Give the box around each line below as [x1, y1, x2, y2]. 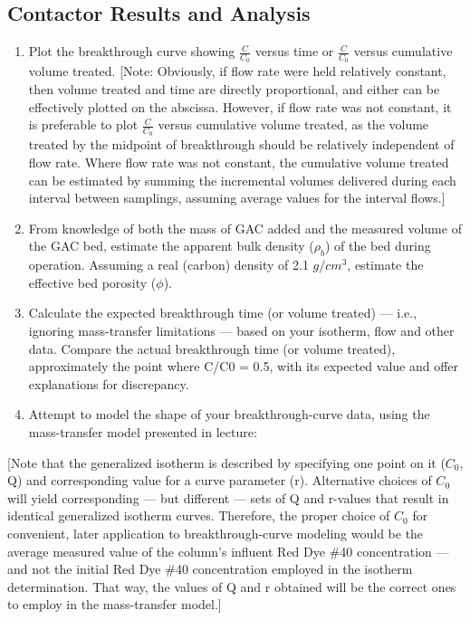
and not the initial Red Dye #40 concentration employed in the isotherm [7, 559, 413, 578]
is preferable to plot [28, 115, 139, 134]
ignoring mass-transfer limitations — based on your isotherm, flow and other [28, 321, 455, 339]
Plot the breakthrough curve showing [28, 42, 235, 61]
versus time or [254, 42, 334, 61]
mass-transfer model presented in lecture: [28, 422, 257, 441]
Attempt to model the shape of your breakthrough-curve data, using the [28, 405, 430, 424]
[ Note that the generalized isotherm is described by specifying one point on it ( [7, 453, 446, 472]
